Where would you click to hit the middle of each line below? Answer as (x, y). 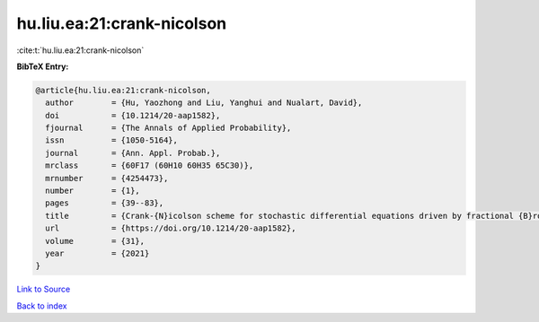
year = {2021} (97, 253)
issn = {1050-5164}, (112, 140)
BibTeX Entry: (43, 66)
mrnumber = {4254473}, (107, 178)
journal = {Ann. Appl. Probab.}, (133, 153)
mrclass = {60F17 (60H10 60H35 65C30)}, (150, 165)
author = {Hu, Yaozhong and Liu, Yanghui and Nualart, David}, (204, 103)
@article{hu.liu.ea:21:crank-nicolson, (123, 90)
